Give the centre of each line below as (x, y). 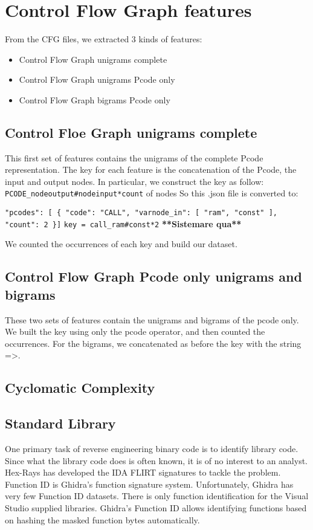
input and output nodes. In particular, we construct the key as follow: (134, 181)
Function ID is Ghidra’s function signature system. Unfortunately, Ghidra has (149, 484)
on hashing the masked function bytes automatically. (102, 519)
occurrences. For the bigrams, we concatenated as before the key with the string (153, 343)
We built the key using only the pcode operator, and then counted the (135, 331)
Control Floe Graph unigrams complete (131, 132)
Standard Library (60, 423)
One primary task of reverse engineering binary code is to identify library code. (152, 448)
